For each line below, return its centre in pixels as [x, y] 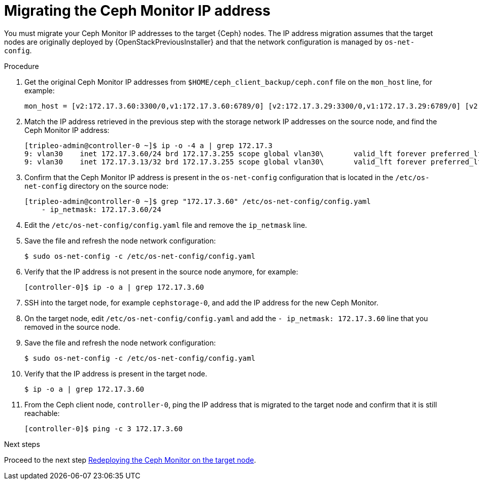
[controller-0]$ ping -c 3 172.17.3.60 [104, 428]
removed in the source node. [73, 327]
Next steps [22, 444]
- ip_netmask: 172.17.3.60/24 [101, 209]
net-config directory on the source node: [96, 186]
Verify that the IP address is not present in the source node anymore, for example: [161, 271]
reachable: [42, 413]
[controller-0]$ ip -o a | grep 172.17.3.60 [114, 287]
